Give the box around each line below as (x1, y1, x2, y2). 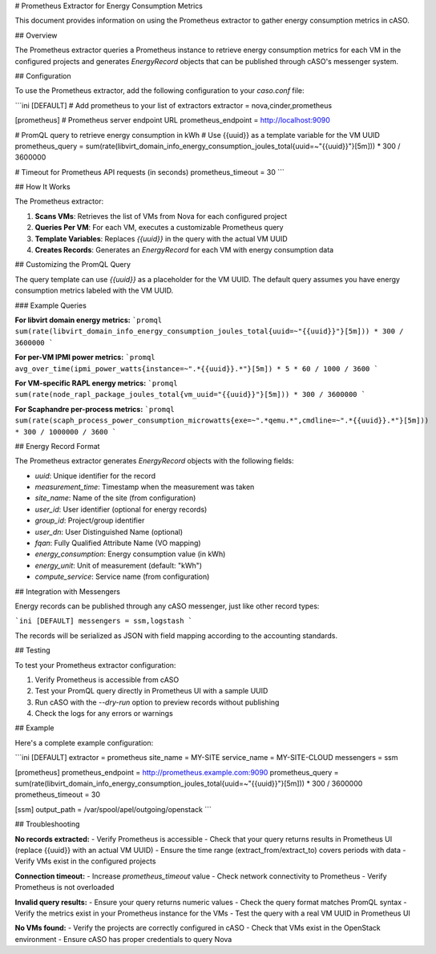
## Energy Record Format (14, 441, 100, 451)
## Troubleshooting (14, 819, 80, 829)
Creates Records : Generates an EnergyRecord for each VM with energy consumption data (34, 245, 334, 255)
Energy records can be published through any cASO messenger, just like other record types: (14, 601, 320, 611)
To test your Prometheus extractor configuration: (14, 660, 176, 669)
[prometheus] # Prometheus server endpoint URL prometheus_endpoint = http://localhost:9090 (14, 115, 330, 125)
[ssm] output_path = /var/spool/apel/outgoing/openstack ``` (14, 804, 212, 814)
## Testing (14, 645, 50, 655)
